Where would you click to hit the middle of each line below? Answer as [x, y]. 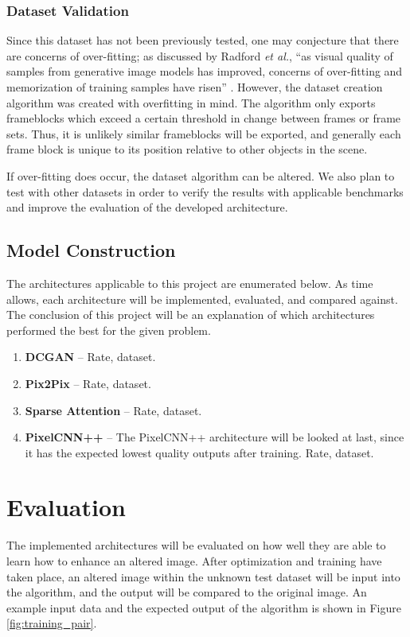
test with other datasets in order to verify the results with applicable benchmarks [205, 191]
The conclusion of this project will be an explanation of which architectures [191, 315]
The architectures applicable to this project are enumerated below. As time [190, 283]
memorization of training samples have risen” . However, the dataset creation [195, 87]
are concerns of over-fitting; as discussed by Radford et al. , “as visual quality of [200, 55]
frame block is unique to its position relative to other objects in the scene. [187, 149]
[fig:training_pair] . [52, 623]
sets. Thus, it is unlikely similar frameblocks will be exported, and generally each [204, 133]
